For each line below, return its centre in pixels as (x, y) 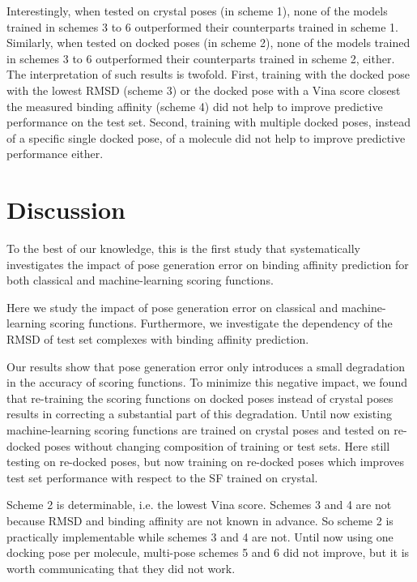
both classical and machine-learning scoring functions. (140, 280)
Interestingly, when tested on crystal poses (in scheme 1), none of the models (197, 11)
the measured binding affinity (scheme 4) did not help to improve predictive (195, 106)
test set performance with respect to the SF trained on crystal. (162, 477)
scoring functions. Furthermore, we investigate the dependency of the (221, 323)
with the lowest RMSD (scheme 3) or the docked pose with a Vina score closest (204, 90)
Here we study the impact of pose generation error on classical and (172, 307)
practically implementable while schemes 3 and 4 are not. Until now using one (200, 536)
